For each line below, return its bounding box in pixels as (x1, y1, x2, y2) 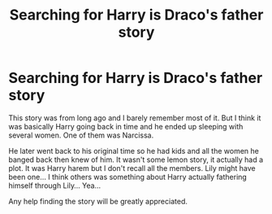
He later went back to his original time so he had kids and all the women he (8, 146, 260, 155)
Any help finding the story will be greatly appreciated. (8, 196, 188, 206)
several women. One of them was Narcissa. (8, 130, 154, 140)
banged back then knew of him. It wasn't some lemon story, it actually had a (8, 155, 264, 164)
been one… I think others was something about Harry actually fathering (8, 172, 248, 181)
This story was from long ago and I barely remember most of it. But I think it (8, 112, 261, 123)
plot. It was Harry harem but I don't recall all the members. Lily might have (8, 163, 256, 173)
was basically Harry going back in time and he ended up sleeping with (8, 121, 244, 131)
